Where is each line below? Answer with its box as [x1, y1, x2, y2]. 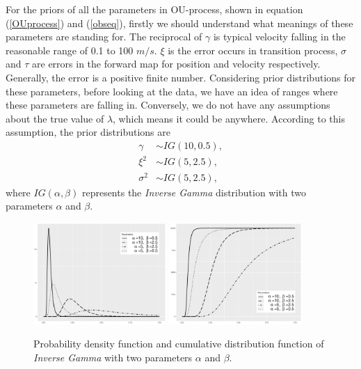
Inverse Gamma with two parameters [33, 350, 193, 364]
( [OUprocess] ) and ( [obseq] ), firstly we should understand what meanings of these [6, 15, 353, 30]
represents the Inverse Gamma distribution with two [81, 184, 306, 199]
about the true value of [6, 111, 104, 125]
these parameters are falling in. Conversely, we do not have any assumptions [6, 97, 330, 112]
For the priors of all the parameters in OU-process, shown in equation [6, 2, 303, 16]
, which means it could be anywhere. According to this [113, 111, 345, 125]
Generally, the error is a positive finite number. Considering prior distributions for [6, 70, 356, 84]
